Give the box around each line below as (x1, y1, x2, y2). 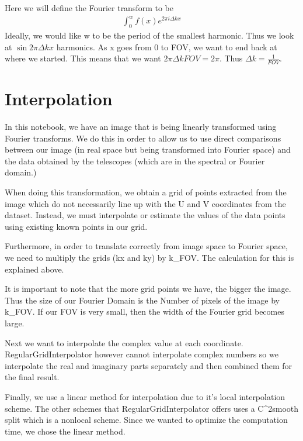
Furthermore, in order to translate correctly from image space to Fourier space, (5, 240, 288, 252)
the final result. (5, 371, 60, 383)
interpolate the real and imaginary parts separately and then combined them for (5, 359, 292, 371)
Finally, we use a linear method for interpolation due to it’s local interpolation (5, 390, 285, 402)
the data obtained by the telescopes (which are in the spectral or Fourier (5, 154, 265, 167)
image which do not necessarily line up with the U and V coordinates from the (5, 197, 286, 209)
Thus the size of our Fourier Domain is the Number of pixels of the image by (5, 294, 280, 306)
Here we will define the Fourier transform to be (5, 2, 174, 13)
